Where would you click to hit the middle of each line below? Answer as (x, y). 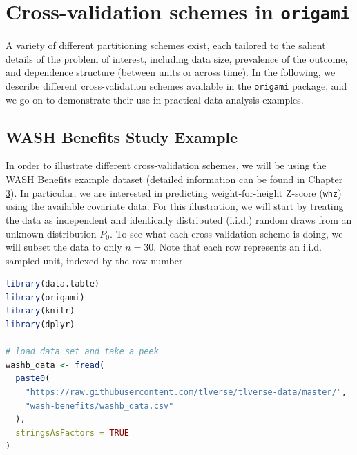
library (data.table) (53, 284)
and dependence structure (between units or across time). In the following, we (171, 72)
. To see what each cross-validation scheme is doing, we (226, 233)
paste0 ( (33, 379)
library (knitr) (40, 311)
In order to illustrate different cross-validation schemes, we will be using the (166, 165)
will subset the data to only (64, 247)
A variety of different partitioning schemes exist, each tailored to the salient (166, 45)
